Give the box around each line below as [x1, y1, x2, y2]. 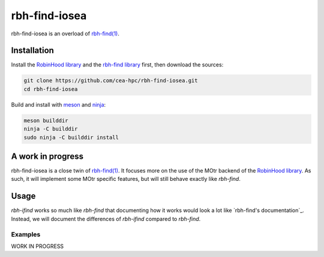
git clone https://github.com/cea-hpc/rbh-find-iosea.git [23, 77, 198, 84]
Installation [11, 46, 54, 56]
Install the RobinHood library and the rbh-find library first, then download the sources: [11, 61, 224, 68]
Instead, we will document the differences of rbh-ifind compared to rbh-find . [11, 215, 201, 222]
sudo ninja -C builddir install [23, 134, 119, 141]
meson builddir [23, 117, 68, 124]
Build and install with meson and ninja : [11, 101, 106, 108]
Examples [11, 230, 41, 238]
